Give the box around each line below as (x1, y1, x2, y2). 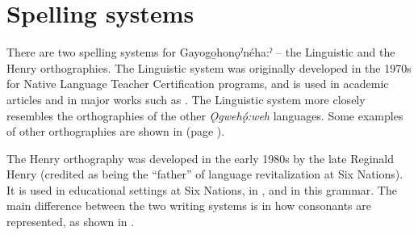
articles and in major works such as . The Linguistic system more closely (6, 90, 366, 107)
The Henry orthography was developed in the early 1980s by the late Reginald (6, 149, 395, 166)
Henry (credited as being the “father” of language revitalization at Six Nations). (6, 166, 403, 183)
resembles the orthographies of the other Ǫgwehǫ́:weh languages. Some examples (6, 107, 403, 124)
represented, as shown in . (6, 213, 135, 230)
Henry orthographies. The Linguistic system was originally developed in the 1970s (6, 59, 412, 76)
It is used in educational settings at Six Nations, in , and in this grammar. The (6, 181, 397, 198)
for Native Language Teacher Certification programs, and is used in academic (6, 75, 389, 92)
